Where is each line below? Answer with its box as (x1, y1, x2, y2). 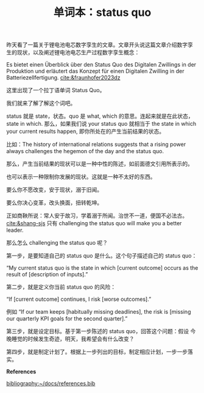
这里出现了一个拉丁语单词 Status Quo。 (6, 87, 105, 94)
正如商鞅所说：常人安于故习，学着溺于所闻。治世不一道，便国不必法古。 (6, 212, 188, 220)
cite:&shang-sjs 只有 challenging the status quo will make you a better (6, 220, 182, 227)
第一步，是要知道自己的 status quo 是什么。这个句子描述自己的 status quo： (6, 252, 197, 259)
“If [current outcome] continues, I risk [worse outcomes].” (6, 295, 152, 303)
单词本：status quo (53, 5, 152, 20)
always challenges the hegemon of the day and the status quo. (6, 148, 164, 155)
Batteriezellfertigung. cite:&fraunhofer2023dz (6, 74, 121, 81)
